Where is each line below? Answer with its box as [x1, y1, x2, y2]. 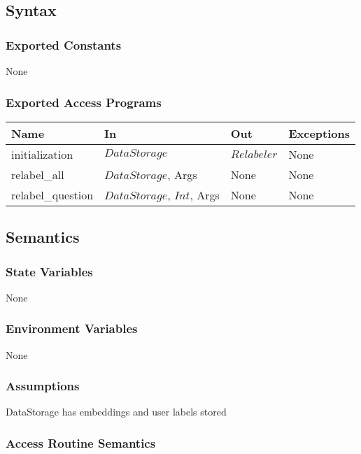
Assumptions [6, 377, 80, 395]
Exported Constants [6, 36, 122, 53]
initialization [11, 146, 73, 162]
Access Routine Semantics [6, 434, 156, 451]
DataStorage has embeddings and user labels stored [6, 404, 227, 419]
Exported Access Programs [6, 93, 162, 111]
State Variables [6, 262, 93, 280]
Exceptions [288, 125, 351, 141]
